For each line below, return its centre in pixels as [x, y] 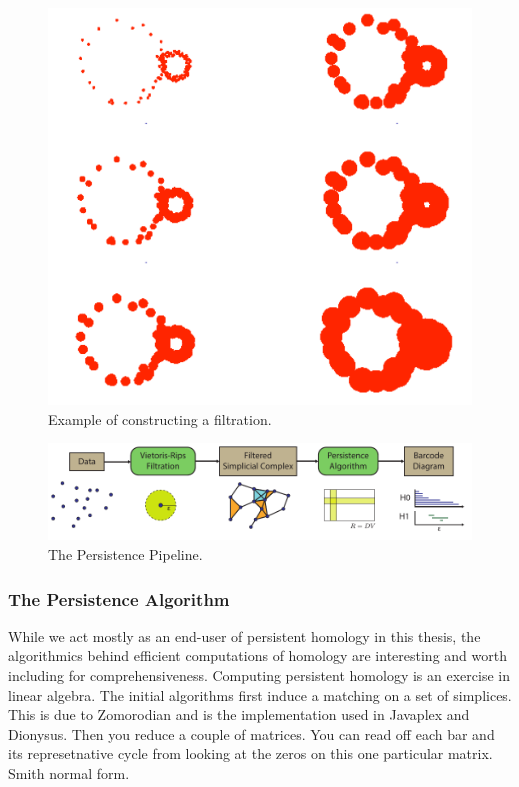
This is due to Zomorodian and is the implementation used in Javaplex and [239, 714]
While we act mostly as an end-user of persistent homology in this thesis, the [244, 635]
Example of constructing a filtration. [160, 418]
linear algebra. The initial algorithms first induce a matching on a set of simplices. [260, 694]
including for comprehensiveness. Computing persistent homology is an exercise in [259, 675]
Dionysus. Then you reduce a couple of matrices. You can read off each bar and [251, 733]
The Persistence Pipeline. [125, 554]
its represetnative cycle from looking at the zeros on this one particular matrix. [250, 753]
